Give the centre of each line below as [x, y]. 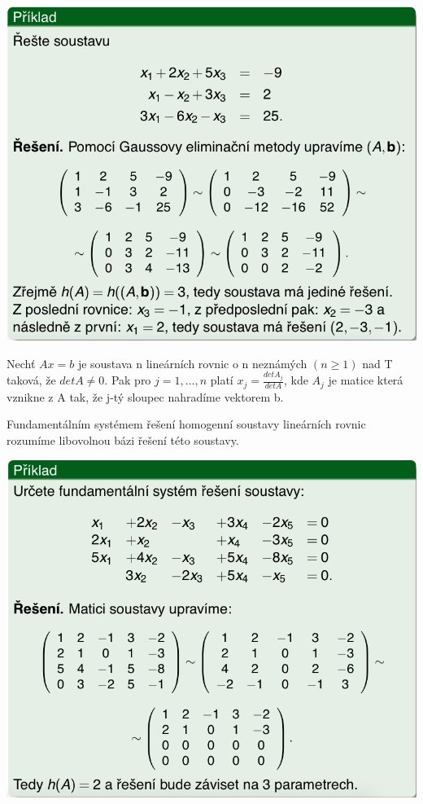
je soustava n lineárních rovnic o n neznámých [192, 363]
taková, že [31, 380]
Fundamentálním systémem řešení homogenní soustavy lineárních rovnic [186, 424]
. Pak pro [128, 380]
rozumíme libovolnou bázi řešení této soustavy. [123, 439]
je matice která [366, 380]
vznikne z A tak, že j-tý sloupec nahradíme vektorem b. [145, 396]
